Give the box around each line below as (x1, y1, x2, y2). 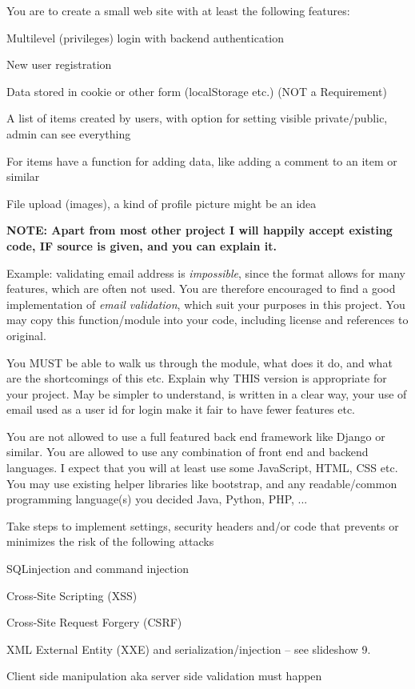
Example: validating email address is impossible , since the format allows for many (6, 264, 405, 281)
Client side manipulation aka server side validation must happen (6, 667, 322, 684)
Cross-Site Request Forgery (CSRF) (6, 614, 182, 631)
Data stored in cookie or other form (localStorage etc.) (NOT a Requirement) (6, 82, 387, 99)
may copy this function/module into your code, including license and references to (6, 311, 409, 328)
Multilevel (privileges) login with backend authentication (6, 29, 285, 46)
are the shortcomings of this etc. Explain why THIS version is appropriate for (6, 370, 387, 387)
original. (6, 326, 46, 343)
